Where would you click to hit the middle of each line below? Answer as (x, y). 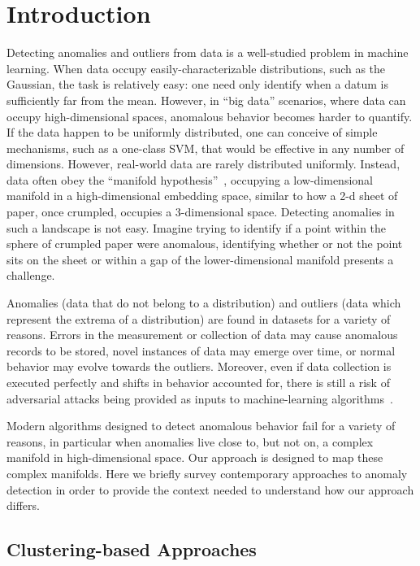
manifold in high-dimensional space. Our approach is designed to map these (195, 457)
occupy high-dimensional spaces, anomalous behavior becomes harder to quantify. (210, 116)
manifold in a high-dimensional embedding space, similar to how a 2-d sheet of (202, 196)
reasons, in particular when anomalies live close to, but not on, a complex (190, 441)
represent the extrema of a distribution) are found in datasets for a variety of (199, 318)
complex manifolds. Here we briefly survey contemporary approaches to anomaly (207, 473)
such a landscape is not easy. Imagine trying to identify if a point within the (197, 227)
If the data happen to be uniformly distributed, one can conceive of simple (192, 132)
